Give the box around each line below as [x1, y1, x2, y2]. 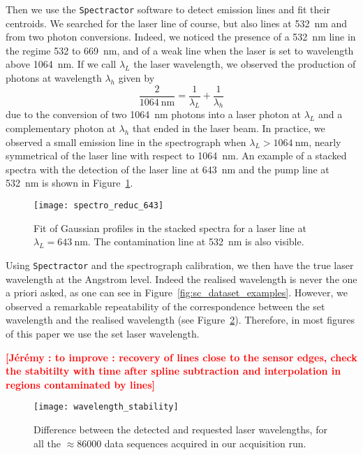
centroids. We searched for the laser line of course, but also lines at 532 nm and [6, 15, 348, 30]
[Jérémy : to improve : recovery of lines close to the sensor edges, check [6, 349, 357, 364]
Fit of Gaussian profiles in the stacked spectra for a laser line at [34, 220, 306, 235]
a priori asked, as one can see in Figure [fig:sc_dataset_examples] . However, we [6, 285, 348, 300]
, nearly [309, 134, 341, 149]
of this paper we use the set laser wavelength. [6, 326, 200, 340]
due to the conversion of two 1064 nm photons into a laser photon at [6, 107, 302, 122]
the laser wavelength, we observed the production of [133, 57, 356, 71]
